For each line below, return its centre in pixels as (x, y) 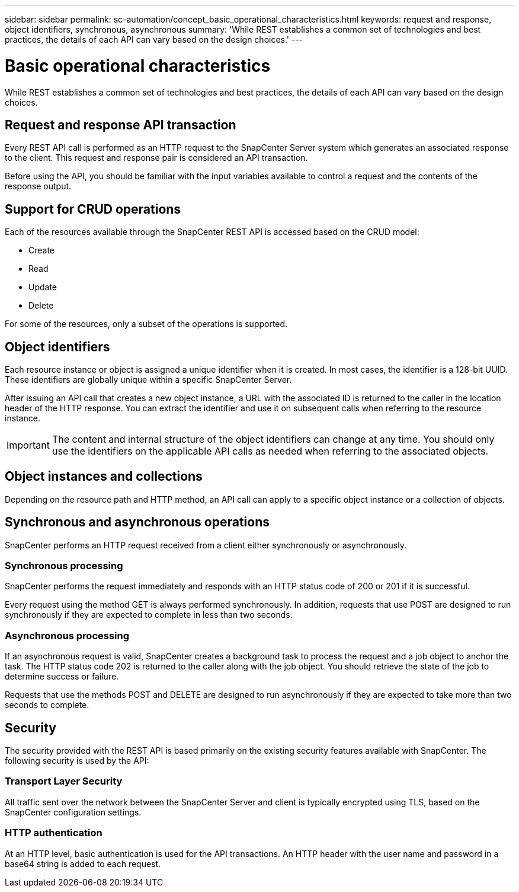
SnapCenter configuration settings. (73, 812)
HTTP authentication (54, 833)
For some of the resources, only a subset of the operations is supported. (146, 324)
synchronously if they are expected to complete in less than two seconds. (149, 615)
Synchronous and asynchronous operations (137, 522)
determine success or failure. (62, 677)
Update (43, 287)
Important (28, 445)
